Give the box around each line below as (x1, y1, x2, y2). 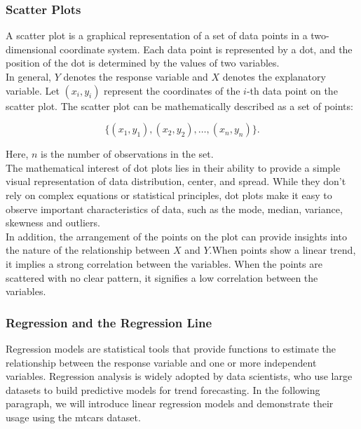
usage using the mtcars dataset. (6, 409, 141, 424)
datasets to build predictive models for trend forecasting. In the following (6, 382, 320, 397)
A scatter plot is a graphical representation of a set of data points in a (6, 28, 308, 43)
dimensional (6, 41, 57, 56)
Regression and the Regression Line (6, 313, 212, 331)
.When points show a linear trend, (209, 243, 356, 257)
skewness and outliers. (6, 215, 100, 230)
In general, (6, 69, 51, 83)
